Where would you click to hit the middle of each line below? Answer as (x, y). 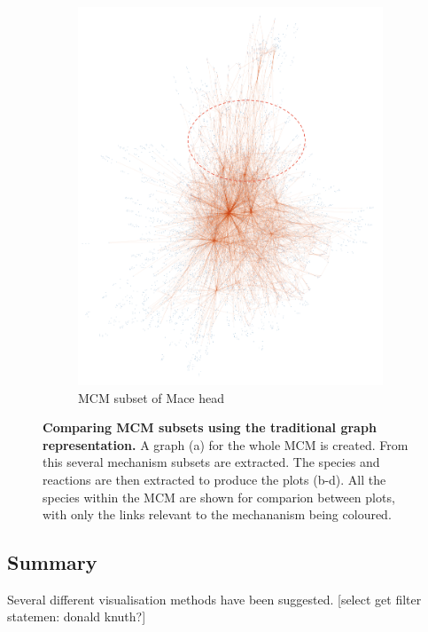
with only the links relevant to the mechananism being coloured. (217, 514)
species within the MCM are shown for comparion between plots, (219, 497)
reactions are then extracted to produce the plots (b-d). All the (214, 479)
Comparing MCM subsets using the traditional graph (210, 427)
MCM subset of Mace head (152, 397)
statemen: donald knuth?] (77, 616)
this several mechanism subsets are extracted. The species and (211, 462)
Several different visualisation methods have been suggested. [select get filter (214, 599)
